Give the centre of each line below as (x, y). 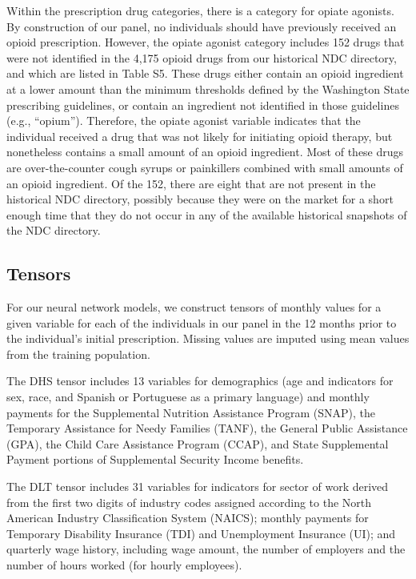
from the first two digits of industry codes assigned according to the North (189, 502)
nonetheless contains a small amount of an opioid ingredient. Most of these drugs (205, 152)
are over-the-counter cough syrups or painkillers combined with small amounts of (205, 167)
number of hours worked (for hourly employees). (124, 565)
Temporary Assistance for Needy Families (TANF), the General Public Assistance (207, 428)
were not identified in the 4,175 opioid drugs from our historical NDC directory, (202, 57)
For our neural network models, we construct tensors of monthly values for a (194, 307)
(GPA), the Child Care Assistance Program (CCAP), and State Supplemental (198, 443)
